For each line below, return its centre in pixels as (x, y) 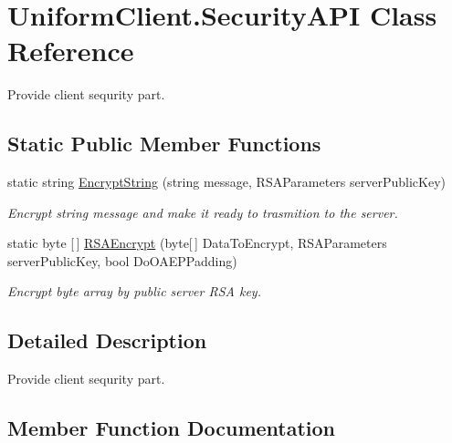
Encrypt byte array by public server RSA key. (134, 291)
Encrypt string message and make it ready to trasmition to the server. (203, 212)
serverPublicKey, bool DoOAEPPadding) (122, 260)
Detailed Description (107, 340)
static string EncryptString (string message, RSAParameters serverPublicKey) (226, 182)
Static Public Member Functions (164, 144)
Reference (71, 51)
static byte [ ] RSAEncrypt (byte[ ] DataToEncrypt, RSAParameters (197, 243)
